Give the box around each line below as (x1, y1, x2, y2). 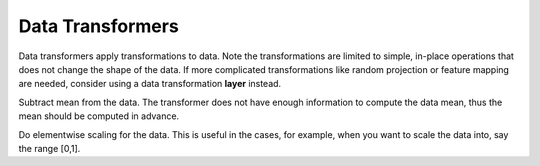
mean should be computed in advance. (18, 110, 180, 122)
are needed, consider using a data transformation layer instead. (18, 78, 282, 90)
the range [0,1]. (18, 142, 81, 154)
